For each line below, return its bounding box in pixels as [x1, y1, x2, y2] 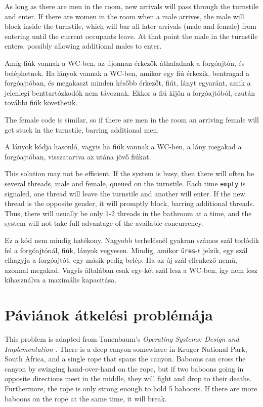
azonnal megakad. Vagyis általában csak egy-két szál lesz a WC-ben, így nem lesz [5, 264, 257, 275]
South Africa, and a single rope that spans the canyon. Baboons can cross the [5, 353, 246, 364]
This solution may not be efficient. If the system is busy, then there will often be [5, 168, 254, 179]
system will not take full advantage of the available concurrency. [5, 218, 203, 228]
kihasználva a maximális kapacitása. [5, 274, 117, 285]
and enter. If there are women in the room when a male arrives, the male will [5, 11, 244, 21]
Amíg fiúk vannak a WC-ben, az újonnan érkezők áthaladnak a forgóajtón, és [5, 57, 245, 68]
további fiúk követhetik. [5, 97, 78, 108]
